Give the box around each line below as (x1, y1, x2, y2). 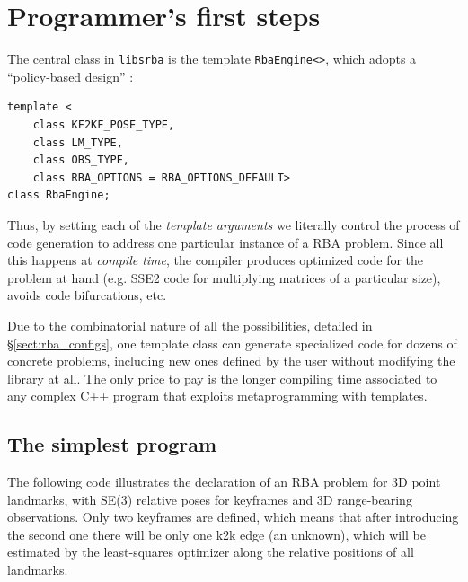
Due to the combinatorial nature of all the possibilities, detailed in (7, 315, 373, 334)
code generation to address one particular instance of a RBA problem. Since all (7, 233, 444, 251)
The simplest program (7, 430, 217, 458)
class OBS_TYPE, (32, 154, 130, 167)
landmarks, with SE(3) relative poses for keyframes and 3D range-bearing (7, 489, 412, 508)
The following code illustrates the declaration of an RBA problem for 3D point (7, 472, 441, 491)
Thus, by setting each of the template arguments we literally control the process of (7, 215, 460, 234)
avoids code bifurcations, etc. (7, 286, 167, 304)
